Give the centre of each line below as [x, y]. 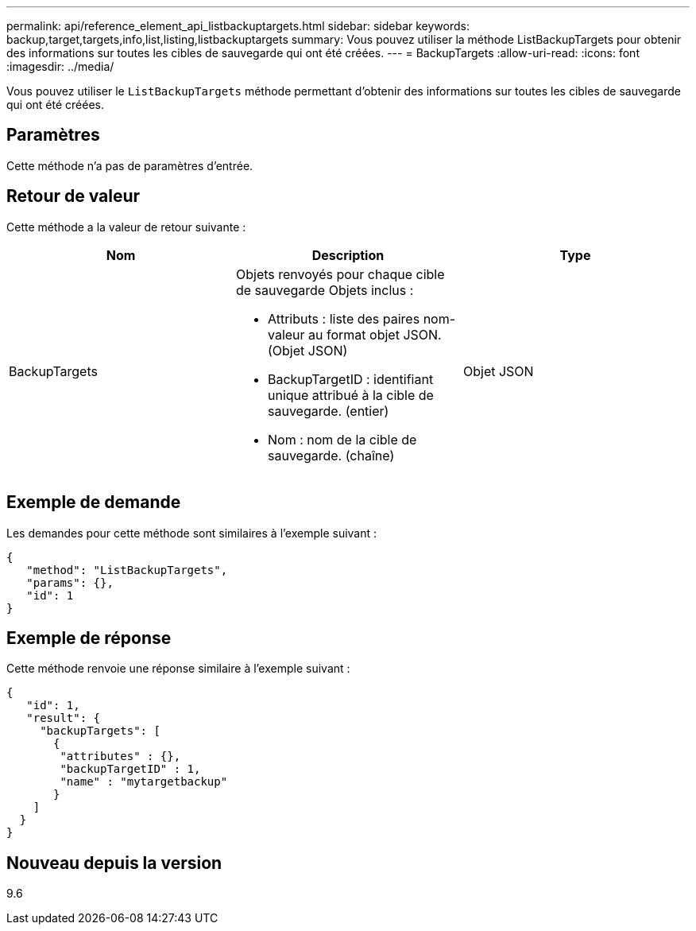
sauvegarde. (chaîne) [331, 455]
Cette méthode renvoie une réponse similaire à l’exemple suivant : [178, 669]
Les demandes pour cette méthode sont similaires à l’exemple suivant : [192, 533]
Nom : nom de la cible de [342, 439]
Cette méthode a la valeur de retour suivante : [126, 227]
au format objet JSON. [375, 334]
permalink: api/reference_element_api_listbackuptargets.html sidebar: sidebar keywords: [238, 26]
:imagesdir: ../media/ [60, 66]
